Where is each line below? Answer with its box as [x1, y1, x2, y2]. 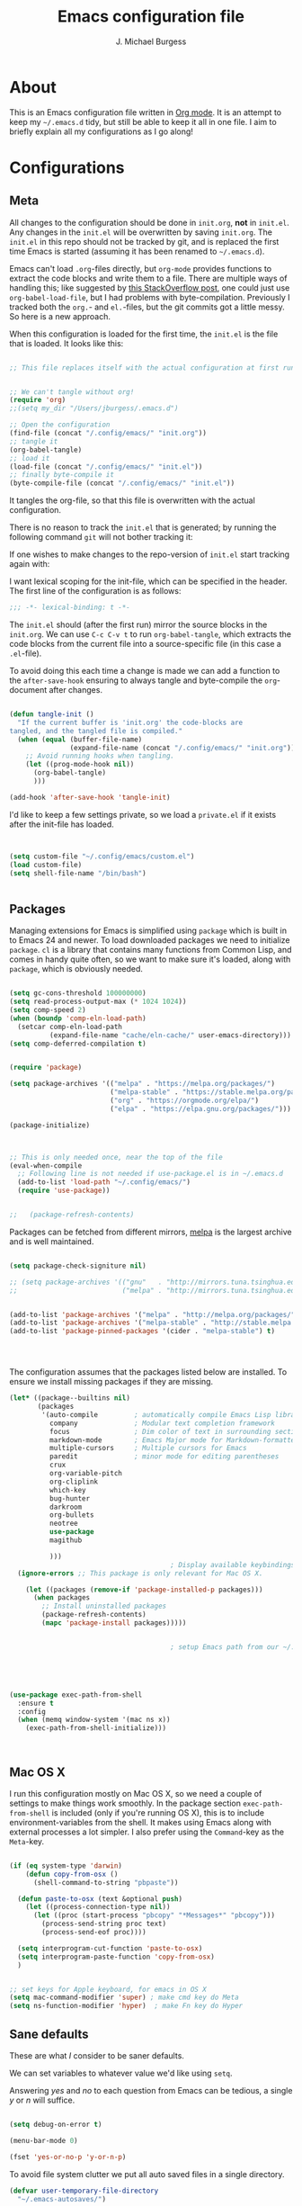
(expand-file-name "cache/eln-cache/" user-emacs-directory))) [49, 1030, 292, 1040]
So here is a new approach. [9, 310, 111, 321]
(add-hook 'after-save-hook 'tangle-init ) [9, 793, 171, 802]
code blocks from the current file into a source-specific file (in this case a [9, 639, 281, 650]
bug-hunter [49, 1493, 91, 1503]
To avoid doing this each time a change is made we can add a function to [9, 666, 280, 677]
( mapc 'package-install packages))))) [41, 1619, 187, 1628]
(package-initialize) [9, 1120, 91, 1130]
